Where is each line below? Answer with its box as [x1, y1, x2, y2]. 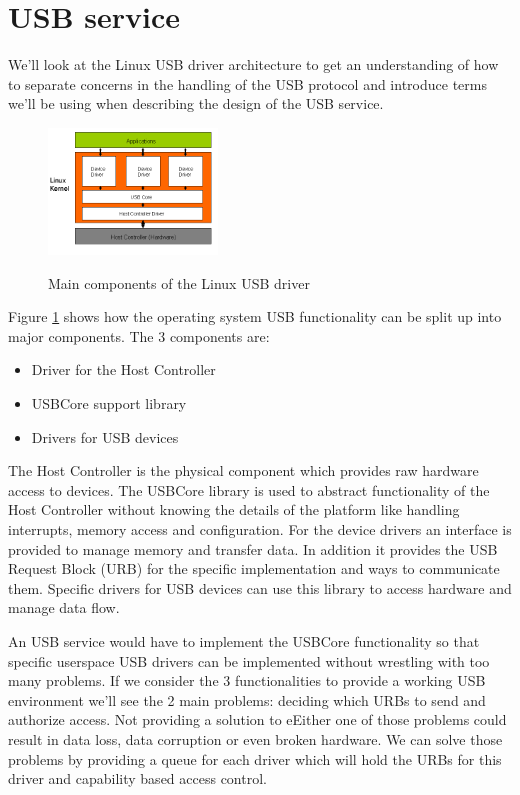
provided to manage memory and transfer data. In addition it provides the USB [8, 538, 498, 559]
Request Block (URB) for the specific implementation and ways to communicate [8, 558, 500, 579]
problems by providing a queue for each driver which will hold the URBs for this [8, 748, 502, 769]
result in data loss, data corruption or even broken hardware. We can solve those [8, 728, 503, 749]
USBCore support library [31, 393, 187, 414]
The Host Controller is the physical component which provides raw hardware [8, 460, 479, 481]
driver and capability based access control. [8, 768, 267, 789]
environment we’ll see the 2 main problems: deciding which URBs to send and [8, 689, 486, 710]
